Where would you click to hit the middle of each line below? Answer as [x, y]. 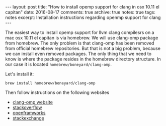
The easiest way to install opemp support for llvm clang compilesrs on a [80, 32]
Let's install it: [20, 74]
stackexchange [28, 118]
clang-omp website [32, 102]
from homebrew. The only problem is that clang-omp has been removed [80, 43]
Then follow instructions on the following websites [57, 92]
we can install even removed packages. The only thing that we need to [78, 54]
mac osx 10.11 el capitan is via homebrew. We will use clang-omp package [82, 38]
